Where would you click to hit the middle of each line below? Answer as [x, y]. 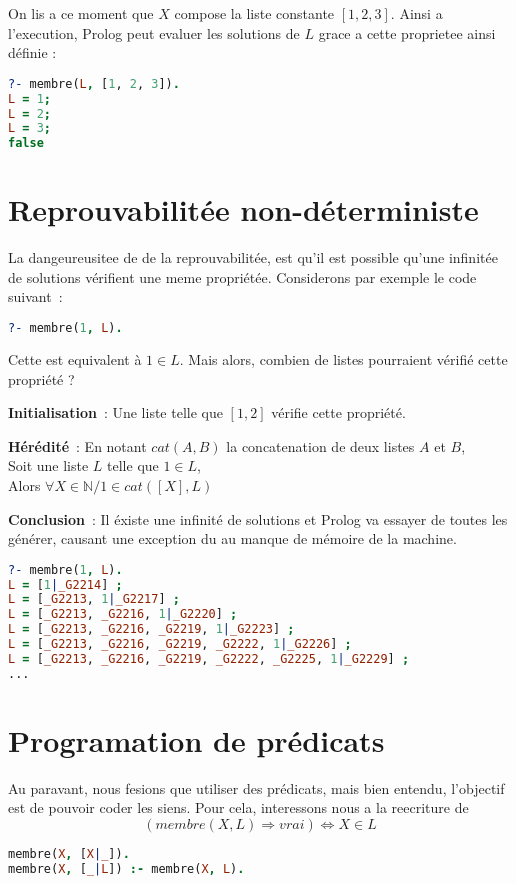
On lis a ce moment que [81, 13]
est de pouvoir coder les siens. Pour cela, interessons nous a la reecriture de [238, 807]
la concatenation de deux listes [320, 445]
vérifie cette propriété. [338, 412]
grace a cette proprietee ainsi [407, 32]
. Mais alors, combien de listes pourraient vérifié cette [343, 358]
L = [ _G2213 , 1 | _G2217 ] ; [94, 599]
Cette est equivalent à [75, 358]
